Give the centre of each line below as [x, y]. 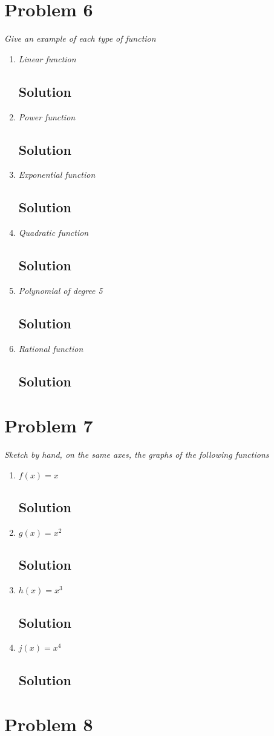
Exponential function [57, 174]
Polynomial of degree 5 [60, 290]
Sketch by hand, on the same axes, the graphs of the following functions [137, 454]
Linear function [47, 58]
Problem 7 [49, 425]
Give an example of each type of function [80, 38]
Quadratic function [54, 233]
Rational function [51, 348]
